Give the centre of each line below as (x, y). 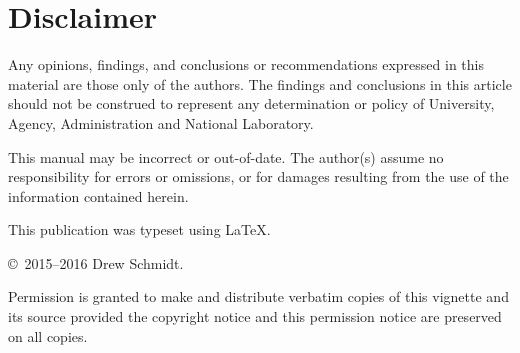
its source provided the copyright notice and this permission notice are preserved (255, 316)
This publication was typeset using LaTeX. (139, 229)
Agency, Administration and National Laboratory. (161, 122)
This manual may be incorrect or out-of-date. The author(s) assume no (226, 156)
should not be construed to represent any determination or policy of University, (251, 103)
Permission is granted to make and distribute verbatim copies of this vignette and (258, 296)
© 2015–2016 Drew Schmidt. (96, 262)
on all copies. (48, 335)
